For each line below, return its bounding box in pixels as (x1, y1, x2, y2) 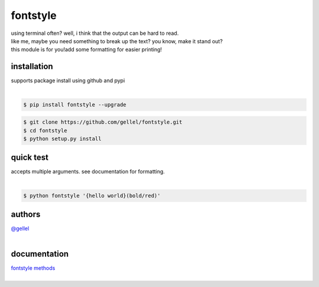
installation (11, 62, 53, 72)
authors (11, 209, 41, 220)
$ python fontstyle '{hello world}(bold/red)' (23, 192, 161, 199)
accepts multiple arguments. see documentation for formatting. (11, 168, 165, 175)
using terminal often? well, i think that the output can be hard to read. (11, 30, 179, 37)
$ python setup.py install (23, 135, 102, 142)
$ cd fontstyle (23, 127, 67, 134)
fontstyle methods (11, 264, 56, 272)
